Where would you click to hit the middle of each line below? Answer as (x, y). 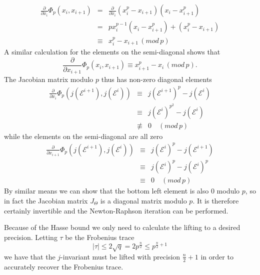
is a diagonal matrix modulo (143, 200)
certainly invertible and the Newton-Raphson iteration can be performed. (116, 210)
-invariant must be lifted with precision (120, 256)
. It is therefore (216, 200)
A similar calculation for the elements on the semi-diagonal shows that (112, 52)
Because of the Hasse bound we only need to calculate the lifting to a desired (122, 227)
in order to (217, 256)
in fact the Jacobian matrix (46, 200)
